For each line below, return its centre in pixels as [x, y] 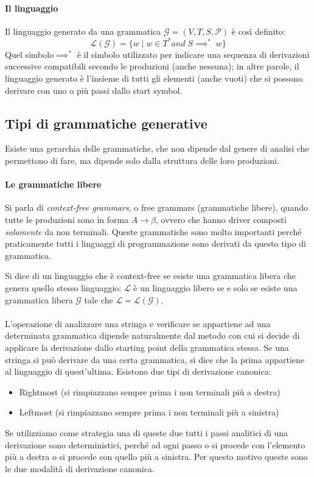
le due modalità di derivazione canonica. [80, 468]
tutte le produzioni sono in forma [67, 220]
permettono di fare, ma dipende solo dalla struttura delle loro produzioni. [142, 161]
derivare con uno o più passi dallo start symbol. [94, 90]
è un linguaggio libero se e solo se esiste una [215, 288]
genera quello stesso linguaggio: [63, 288]
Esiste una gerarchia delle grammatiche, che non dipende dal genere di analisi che [157, 148]
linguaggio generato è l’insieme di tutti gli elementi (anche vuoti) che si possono [154, 78]
